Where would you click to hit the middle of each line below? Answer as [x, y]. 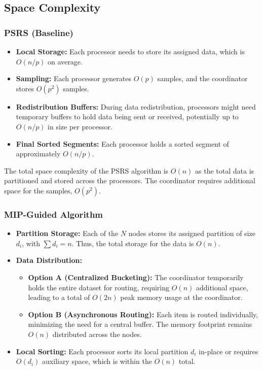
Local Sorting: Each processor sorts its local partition [102, 351]
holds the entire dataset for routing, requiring [99, 287]
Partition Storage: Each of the [67, 233]
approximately [38, 154]
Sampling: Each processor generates [73, 78]
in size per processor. [80, 126]
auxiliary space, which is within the [97, 361]
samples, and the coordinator [202, 78]
